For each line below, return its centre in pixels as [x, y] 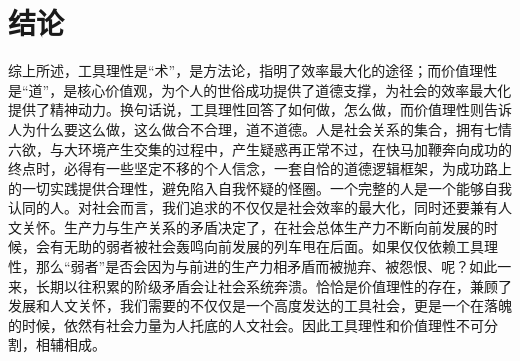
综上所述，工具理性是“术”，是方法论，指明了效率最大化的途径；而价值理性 [253, 70]
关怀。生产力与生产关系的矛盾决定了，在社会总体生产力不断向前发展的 [252, 226]
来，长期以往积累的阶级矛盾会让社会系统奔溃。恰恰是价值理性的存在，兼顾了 [260, 285]
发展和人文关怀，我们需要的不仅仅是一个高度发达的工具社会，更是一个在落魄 [260, 305]
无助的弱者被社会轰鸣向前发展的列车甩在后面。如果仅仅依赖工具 [273, 246]
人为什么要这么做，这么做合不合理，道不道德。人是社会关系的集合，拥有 [246, 128]
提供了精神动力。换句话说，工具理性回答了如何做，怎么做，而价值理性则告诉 [260, 109]
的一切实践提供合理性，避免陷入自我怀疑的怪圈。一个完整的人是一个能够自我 [260, 187]
